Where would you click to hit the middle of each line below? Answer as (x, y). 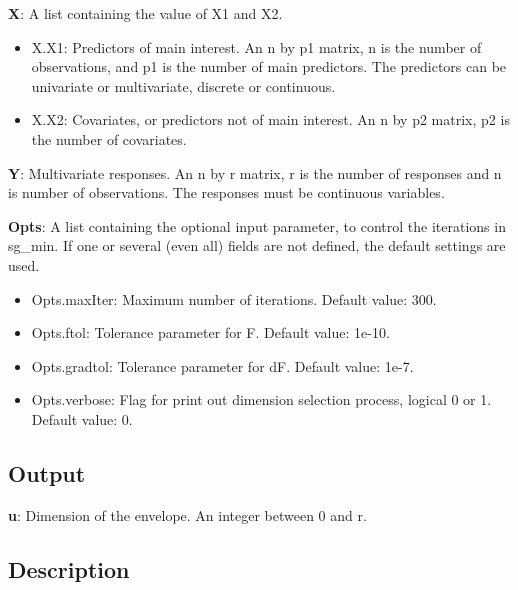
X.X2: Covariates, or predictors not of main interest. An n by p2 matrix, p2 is (270, 119)
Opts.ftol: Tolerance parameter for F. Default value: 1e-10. (210, 332)
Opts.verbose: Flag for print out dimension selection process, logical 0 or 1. (261, 399)
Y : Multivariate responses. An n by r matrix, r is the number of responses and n (255, 172)
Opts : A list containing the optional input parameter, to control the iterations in (257, 225)
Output (47, 472)
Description (69, 568)
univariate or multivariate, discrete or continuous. (183, 85)
